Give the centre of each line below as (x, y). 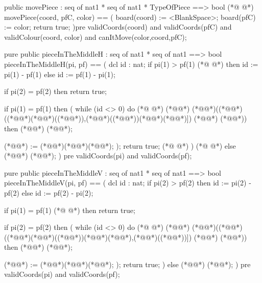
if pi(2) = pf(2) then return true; (55, 91)
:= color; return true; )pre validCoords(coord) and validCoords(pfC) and (118, 27)
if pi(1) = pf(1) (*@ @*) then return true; (70, 210)
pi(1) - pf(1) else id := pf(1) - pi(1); (60, 74)
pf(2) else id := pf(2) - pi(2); (49, 192)
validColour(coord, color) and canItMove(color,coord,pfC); (96, 37)
